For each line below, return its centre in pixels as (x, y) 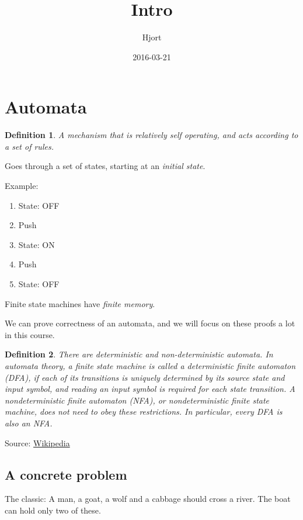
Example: (22, 186)
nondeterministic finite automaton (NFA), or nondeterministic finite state (137, 400)
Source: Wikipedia (37, 442)
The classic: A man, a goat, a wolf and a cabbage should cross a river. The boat (148, 499)
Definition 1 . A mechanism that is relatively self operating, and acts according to (151, 135)
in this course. (30, 334)
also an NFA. (29, 423)
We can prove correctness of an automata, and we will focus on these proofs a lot (150, 323)
